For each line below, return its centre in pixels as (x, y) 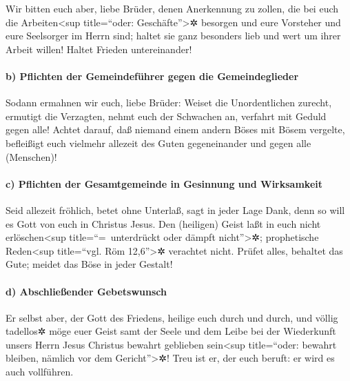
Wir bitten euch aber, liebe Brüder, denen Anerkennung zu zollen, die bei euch (172, 8)
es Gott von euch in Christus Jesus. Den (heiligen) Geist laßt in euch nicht (163, 223)
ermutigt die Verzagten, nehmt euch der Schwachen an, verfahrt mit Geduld (166, 116)
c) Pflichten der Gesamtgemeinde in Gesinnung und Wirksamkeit (164, 183)
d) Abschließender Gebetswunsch (86, 291)
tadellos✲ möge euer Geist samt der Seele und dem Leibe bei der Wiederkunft (171, 331)
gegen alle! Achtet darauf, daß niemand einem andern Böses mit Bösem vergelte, (175, 129)
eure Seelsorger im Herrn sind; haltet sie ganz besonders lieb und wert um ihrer (173, 36)
